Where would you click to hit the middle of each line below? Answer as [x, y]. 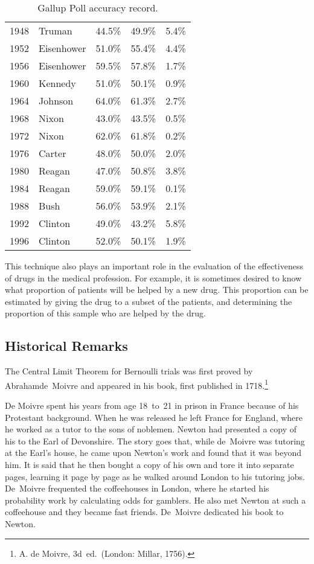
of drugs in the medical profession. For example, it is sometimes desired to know [153, 277]
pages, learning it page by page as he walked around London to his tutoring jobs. [155, 476]
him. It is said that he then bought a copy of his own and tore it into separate [149, 464]
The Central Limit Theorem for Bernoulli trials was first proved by [129, 371]
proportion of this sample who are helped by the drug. [105, 313]
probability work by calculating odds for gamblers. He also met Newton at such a [155, 500]
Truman [56, 30]
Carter [53, 153]
